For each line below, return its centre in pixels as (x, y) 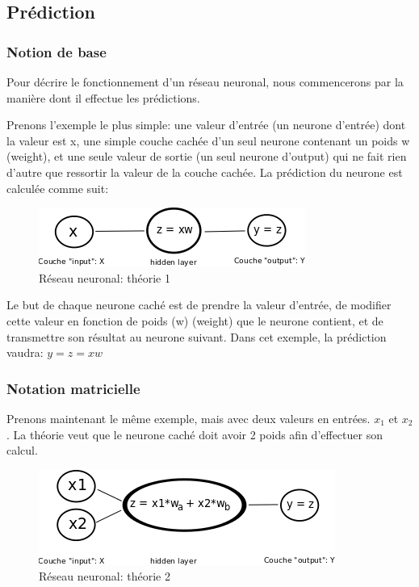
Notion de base (57, 51)
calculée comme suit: (58, 188)
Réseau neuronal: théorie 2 (105, 576)
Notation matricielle (73, 388)
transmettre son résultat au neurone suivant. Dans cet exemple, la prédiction (197, 336)
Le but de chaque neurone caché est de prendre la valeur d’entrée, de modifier (199, 305)
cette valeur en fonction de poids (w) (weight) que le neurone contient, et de (195, 320)
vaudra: (25, 352)
